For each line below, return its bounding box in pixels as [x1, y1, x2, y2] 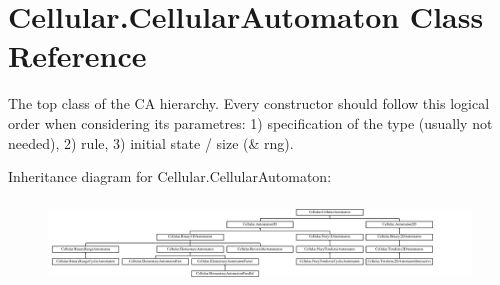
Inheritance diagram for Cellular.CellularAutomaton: [8, 166, 332, 187]
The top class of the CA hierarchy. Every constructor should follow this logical [8, 93, 490, 114]
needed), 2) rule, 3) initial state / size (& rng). [8, 132, 294, 153]
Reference [8, 35, 147, 76]
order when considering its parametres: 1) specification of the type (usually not [8, 112, 493, 133]
